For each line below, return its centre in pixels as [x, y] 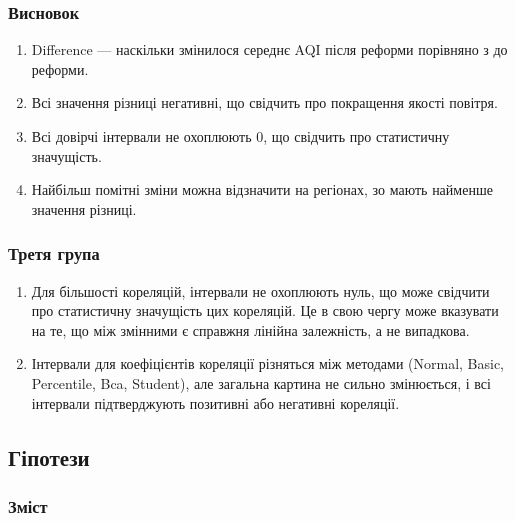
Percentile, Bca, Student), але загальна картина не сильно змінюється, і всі [261, 382]
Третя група [54, 253]
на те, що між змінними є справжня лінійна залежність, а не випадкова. [250, 329]
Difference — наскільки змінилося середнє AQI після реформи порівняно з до [269, 49]
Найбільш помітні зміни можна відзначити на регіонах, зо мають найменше [262, 189]
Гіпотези [49, 456]
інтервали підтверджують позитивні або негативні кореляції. [215, 402]
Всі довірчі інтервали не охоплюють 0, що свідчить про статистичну [240, 136]
